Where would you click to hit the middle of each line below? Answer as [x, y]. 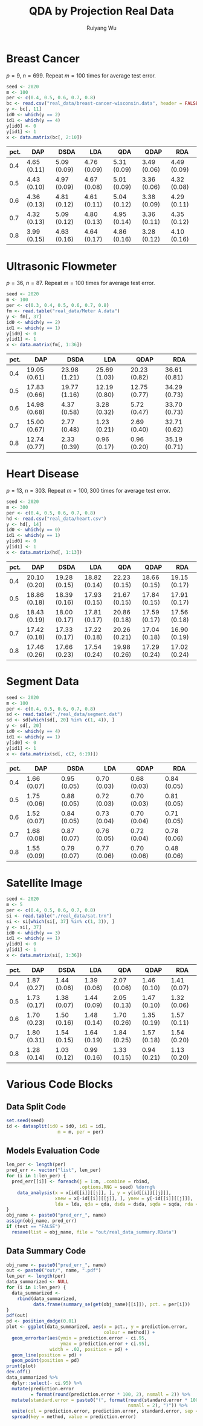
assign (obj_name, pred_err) [42, 1221]
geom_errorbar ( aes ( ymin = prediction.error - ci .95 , [79, 1338]
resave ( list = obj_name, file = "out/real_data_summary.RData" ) [94, 1232]
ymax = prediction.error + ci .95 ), [105, 1344]
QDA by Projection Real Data [101, 11]
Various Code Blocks [60, 1084]
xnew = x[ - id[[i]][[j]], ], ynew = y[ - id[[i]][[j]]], [124, 1198]
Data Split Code [36, 1107]
